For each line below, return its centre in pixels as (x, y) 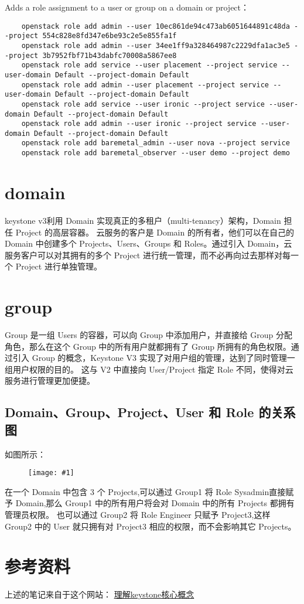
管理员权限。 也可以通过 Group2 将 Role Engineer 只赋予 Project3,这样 (138, 514)
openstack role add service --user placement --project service (149, 65)
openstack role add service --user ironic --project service (143, 104)
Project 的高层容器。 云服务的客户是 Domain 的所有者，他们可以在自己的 (155, 232)
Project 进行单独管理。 (59, 266)
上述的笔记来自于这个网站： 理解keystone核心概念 (100, 594)
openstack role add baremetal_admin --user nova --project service (156, 143)
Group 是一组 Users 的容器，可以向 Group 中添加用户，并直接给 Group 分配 (149, 335)
